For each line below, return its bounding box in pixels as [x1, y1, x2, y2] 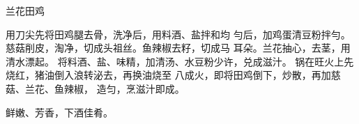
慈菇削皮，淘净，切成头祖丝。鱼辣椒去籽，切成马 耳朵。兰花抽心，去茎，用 [6, 40, 351, 55]
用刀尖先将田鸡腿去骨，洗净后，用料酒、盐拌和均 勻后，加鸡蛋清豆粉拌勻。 [6, 26, 351, 41]
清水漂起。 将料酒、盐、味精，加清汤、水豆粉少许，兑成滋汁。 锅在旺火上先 [6, 54, 354, 68]
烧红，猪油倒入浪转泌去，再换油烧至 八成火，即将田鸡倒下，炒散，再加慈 [6, 68, 341, 82]
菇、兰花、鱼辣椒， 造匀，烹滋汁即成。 [6, 81, 185, 95]
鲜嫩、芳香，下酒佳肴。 [6, 104, 113, 119]
